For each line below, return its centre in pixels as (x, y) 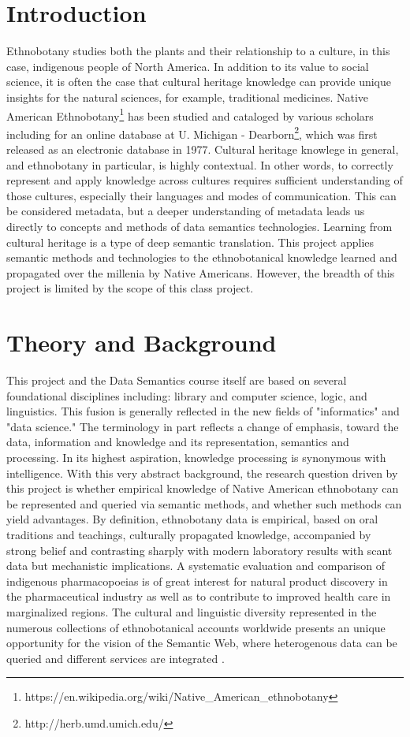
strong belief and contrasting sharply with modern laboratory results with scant (199, 550)
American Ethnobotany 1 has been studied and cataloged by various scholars (190, 114)
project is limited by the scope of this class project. (130, 288)
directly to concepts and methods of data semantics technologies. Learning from (199, 226)
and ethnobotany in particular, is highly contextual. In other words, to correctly (200, 164)
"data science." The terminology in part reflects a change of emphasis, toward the (203, 426)
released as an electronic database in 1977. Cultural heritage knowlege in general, (203, 149)
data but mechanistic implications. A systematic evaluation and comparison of (196, 566)
